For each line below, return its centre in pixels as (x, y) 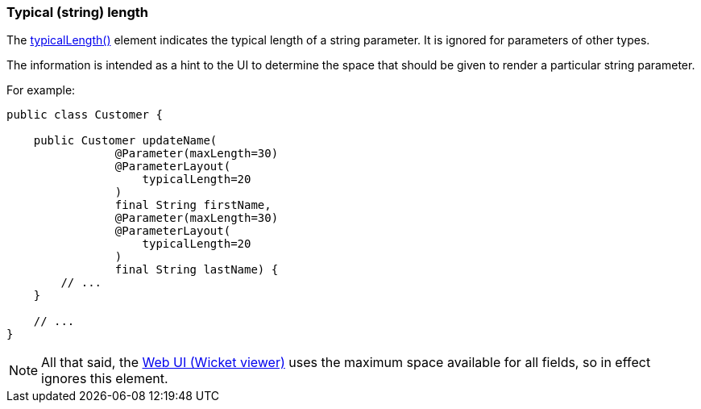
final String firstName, (193, 205)
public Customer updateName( (125, 141)
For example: (41, 90)
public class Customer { (85, 115)
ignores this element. (105, 379)
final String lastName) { (197, 270)
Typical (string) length (78, 12)
